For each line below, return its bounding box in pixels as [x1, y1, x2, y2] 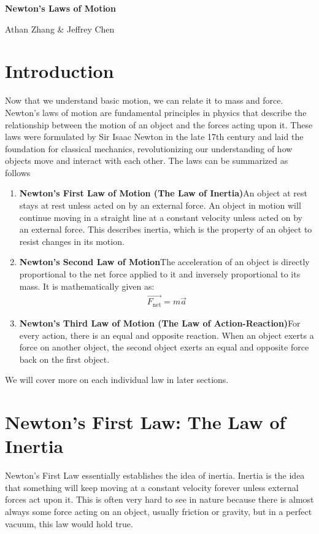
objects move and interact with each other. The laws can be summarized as [5, 154, 288, 167]
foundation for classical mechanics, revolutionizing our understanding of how [5, 142, 293, 155]
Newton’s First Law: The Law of [5, 409, 286, 435]
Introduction [5, 58, 114, 83]
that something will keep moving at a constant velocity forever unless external [5, 481, 299, 493]
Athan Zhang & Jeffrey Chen [5, 22, 115, 35]
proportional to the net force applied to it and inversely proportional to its [19, 268, 301, 281]
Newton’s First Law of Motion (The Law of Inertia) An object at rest [19, 187, 308, 199]
